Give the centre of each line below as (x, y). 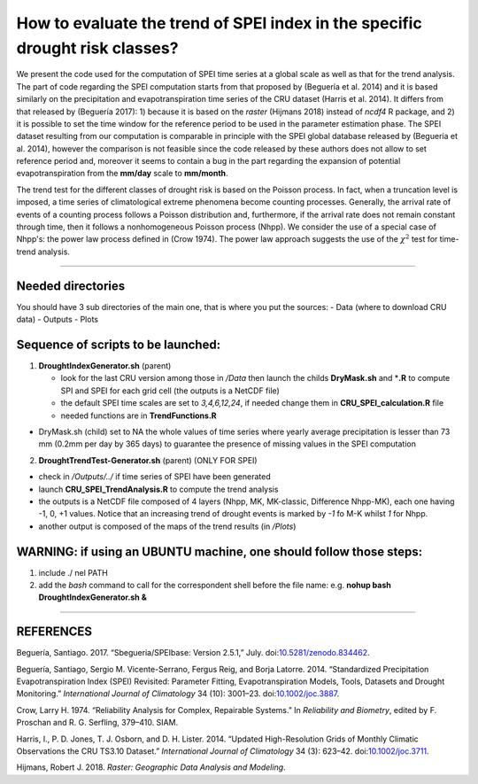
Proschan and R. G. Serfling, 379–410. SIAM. (97, 723)
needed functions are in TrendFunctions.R (139, 415)
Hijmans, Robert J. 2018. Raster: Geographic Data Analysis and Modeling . (151, 767)
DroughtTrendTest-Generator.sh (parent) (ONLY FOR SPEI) (148, 460)
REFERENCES (54, 632)
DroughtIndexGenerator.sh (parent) (105, 366)
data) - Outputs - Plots (58, 320)
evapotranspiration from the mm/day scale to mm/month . (123, 174)
